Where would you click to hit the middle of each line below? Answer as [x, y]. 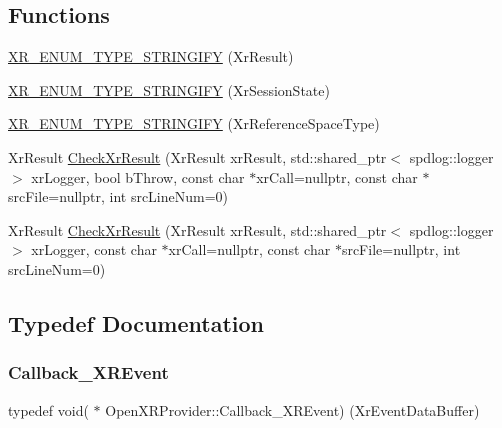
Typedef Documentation [136, 322]
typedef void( [48, 409]
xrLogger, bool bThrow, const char [138, 176]
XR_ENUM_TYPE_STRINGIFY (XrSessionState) [169, 89]
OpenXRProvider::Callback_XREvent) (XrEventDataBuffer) [292, 409]
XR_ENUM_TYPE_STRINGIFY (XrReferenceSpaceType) [194, 123]
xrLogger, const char [94, 249]
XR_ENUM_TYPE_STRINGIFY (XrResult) [151, 56]
